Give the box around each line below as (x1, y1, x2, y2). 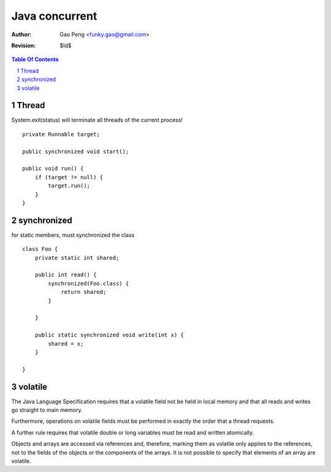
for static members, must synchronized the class (11, 231, 135, 239)
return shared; (61, 288, 107, 296)
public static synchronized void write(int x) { (34, 331, 184, 339)
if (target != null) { (34, 174, 104, 180)
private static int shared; (34, 254, 120, 261)
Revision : (11, 42, 36, 49)
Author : (11, 31, 32, 38)
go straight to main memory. (11, 406, 83, 414)
